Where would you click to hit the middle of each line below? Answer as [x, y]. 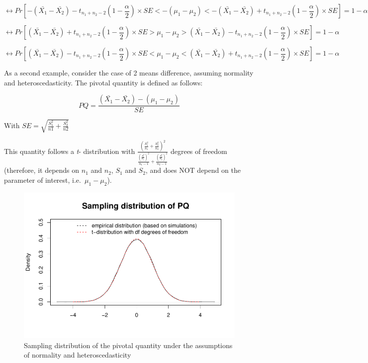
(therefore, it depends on [42, 170]
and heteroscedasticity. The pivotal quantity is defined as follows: [103, 82]
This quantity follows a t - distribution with [70, 151]
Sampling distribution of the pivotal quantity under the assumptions [128, 345]
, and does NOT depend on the [193, 170]
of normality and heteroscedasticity [78, 355]
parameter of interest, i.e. [43, 180]
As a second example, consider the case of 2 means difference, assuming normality [129, 73]
